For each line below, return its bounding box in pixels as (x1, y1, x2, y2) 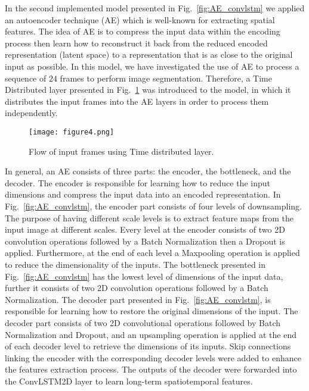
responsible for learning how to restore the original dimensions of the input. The (5, 305, 298, 317)
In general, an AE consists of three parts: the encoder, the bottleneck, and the (5, 165, 291, 177)
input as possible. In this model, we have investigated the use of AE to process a (5, 60, 299, 72)
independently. (5, 107, 58, 119)
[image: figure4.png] (29, 127, 115, 136)
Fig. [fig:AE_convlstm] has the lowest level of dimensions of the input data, (5, 270, 283, 282)
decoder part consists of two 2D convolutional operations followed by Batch (5, 316, 281, 329)
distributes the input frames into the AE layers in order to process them (5, 95, 269, 107)
